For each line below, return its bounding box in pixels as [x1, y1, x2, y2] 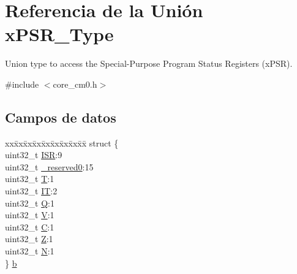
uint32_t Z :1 [5, 232, 53, 245]
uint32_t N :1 [5, 245, 55, 257]
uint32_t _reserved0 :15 [5, 160, 94, 173]
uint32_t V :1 [5, 208, 55, 221]
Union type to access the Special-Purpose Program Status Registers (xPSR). [5, 57, 293, 70]
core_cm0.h [53, 77, 97, 90]
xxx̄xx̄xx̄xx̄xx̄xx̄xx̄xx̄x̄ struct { [5, 136, 119, 149]
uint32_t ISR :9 [5, 148, 62, 161]
